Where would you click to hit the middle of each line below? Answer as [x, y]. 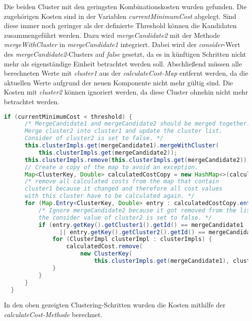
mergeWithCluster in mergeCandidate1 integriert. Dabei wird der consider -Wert [122, 44]
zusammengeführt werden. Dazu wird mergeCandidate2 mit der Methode [112, 35]
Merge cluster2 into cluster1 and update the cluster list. [124, 131]
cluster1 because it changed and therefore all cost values [124, 189]
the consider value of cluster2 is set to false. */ [125, 217]
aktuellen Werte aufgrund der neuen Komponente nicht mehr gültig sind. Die [118, 82]
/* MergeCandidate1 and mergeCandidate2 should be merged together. [137, 124]
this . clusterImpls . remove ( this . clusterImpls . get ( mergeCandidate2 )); [137, 160]
